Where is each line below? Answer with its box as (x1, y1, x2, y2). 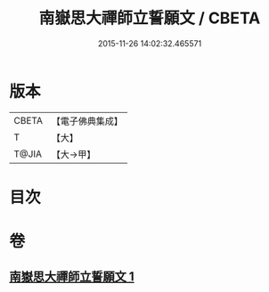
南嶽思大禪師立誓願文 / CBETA (38, 8, 261, 28)
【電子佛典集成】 (51, 115, 123, 127)
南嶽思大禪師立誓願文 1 (9, 269, 135, 285)
